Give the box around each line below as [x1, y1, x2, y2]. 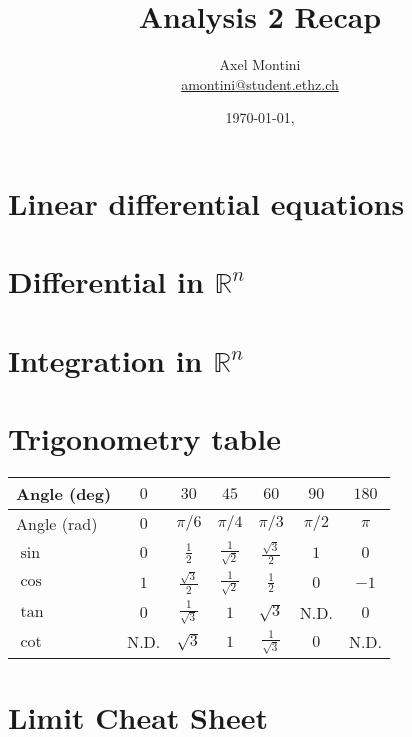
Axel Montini [219, 54, 301, 75]
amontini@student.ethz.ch [181, 73, 339, 94]
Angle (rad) [16, 511, 98, 535]
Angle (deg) [16, 481, 112, 505]
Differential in [8, 261, 204, 302]
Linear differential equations [8, 182, 405, 223]
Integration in [8, 339, 203, 380]
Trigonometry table [8, 418, 281, 459]
